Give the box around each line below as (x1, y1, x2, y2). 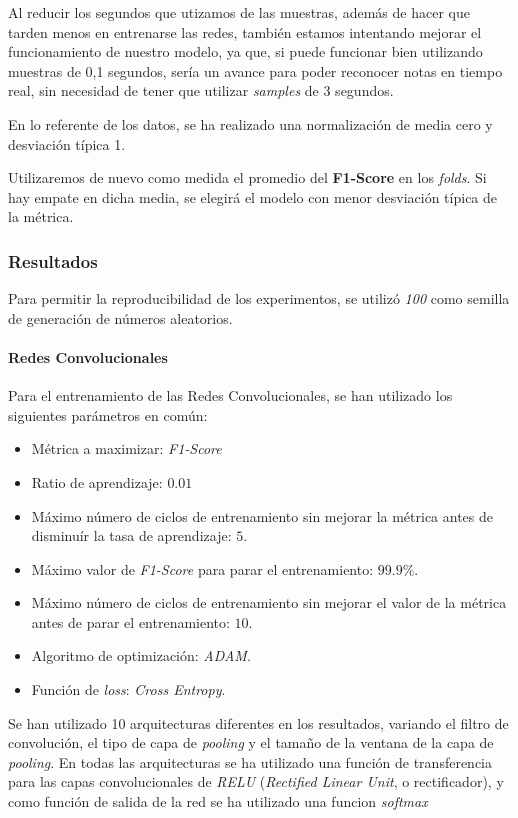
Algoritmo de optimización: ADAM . (31, 645, 251, 666)
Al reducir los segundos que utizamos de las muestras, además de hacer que (8, 2, 470, 22)
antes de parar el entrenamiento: (31, 611, 230, 632)
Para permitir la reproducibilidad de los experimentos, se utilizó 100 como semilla (8, 288, 510, 309)
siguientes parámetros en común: (8, 404, 208, 425)
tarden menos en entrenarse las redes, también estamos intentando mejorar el (8, 21, 482, 42)
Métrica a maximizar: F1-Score (31, 438, 222, 459)
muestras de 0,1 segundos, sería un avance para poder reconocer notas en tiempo (8, 60, 503, 81)
